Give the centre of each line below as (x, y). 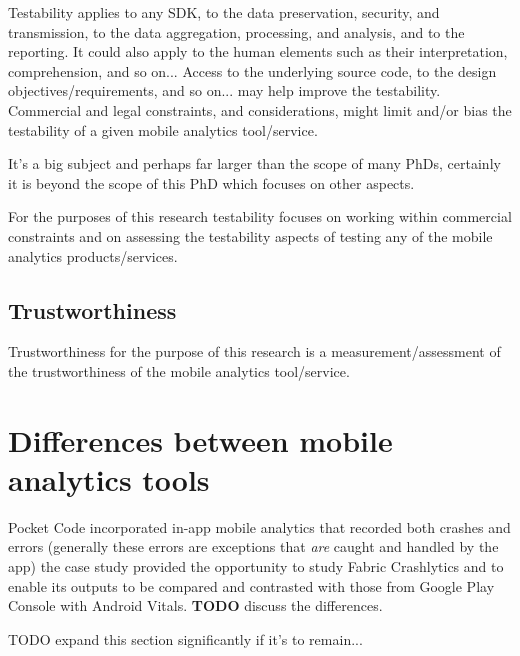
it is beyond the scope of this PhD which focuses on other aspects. (211, 182)
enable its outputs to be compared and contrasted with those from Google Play (251, 585)
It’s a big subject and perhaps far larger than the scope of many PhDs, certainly (254, 163)
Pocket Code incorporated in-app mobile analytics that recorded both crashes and (259, 526)
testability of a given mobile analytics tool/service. (163, 129)
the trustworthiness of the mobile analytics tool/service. (179, 370)
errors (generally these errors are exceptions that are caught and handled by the (253, 546)
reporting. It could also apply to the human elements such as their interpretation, (258, 51)
